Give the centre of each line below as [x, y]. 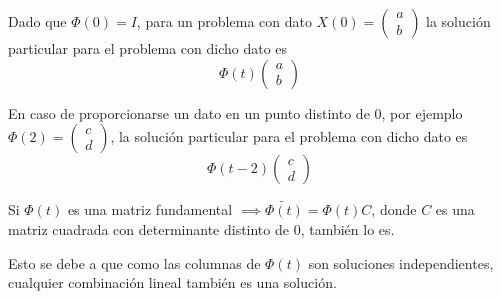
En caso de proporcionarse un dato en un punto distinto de [189, 112]
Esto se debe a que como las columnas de [134, 262]
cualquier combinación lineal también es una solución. [172, 282]
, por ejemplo [422, 112]
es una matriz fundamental [150, 209]
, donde [394, 209]
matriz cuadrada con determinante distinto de [148, 229]
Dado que [37, 21]
